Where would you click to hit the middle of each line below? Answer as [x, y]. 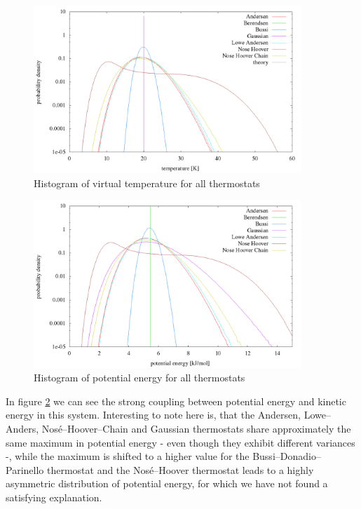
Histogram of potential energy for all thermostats [139, 378]
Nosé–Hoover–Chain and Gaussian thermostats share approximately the [196, 429]
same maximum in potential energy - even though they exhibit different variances [180, 442]
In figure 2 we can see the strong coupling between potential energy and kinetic [176, 401]
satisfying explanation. [54, 497]
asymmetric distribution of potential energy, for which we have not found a [167, 483]
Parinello [25, 469]
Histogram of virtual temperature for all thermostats [147, 183]
